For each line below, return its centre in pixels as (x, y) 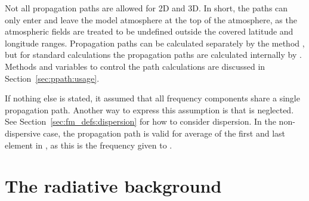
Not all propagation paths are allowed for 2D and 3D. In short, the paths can (146, 8)
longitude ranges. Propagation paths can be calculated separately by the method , (155, 43)
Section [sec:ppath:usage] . (52, 78)
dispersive (23, 133)
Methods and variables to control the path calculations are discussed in (135, 66)
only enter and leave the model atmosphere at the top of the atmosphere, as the (151, 19)
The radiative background (113, 186)
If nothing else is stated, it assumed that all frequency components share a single (152, 98)
